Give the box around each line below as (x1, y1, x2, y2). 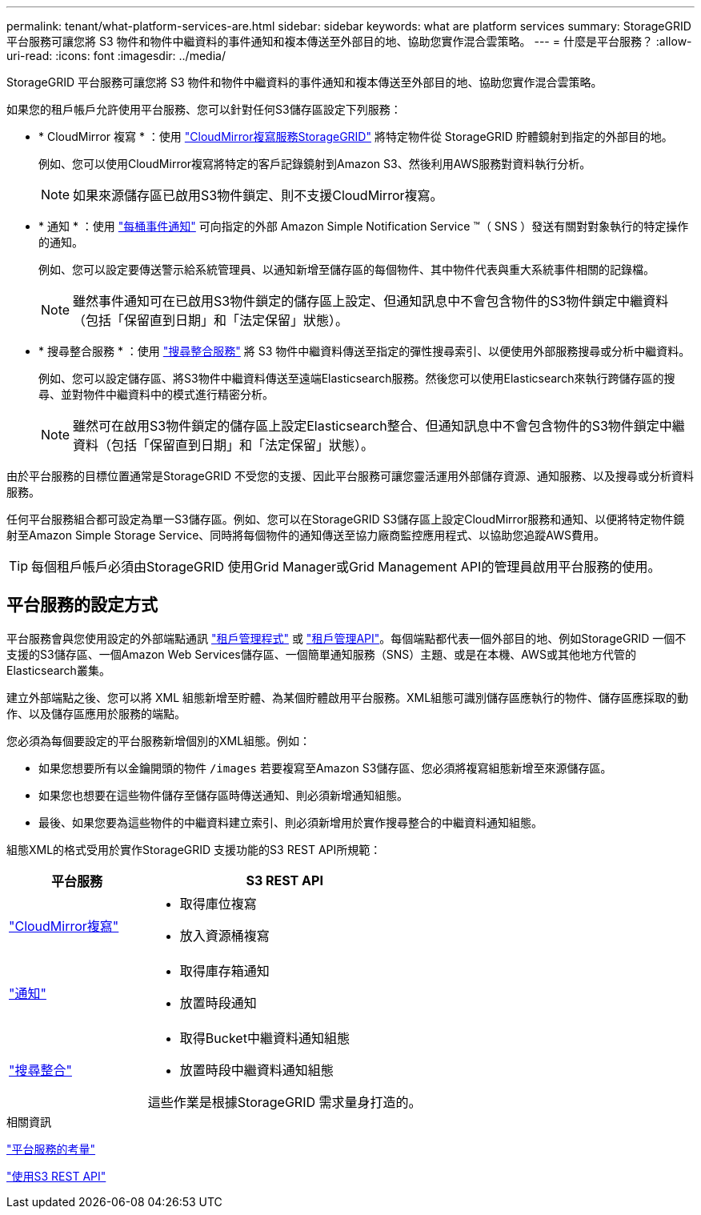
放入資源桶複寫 (179, 927, 270, 944)
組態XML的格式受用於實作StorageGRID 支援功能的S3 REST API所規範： (6, 842, 382, 856)
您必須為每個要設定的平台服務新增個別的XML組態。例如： (6, 733, 311, 748)
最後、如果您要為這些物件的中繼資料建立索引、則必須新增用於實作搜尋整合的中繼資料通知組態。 (38, 815, 543, 829)
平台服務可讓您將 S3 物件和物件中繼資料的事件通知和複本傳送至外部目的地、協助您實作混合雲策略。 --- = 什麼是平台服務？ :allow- (6, 34, 692, 48)
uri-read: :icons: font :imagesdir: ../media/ (6, 49, 226, 62)
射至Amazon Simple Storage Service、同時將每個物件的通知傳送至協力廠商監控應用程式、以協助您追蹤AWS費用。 (6, 528, 605, 542)
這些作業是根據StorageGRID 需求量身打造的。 (147, 1093, 422, 1110)
